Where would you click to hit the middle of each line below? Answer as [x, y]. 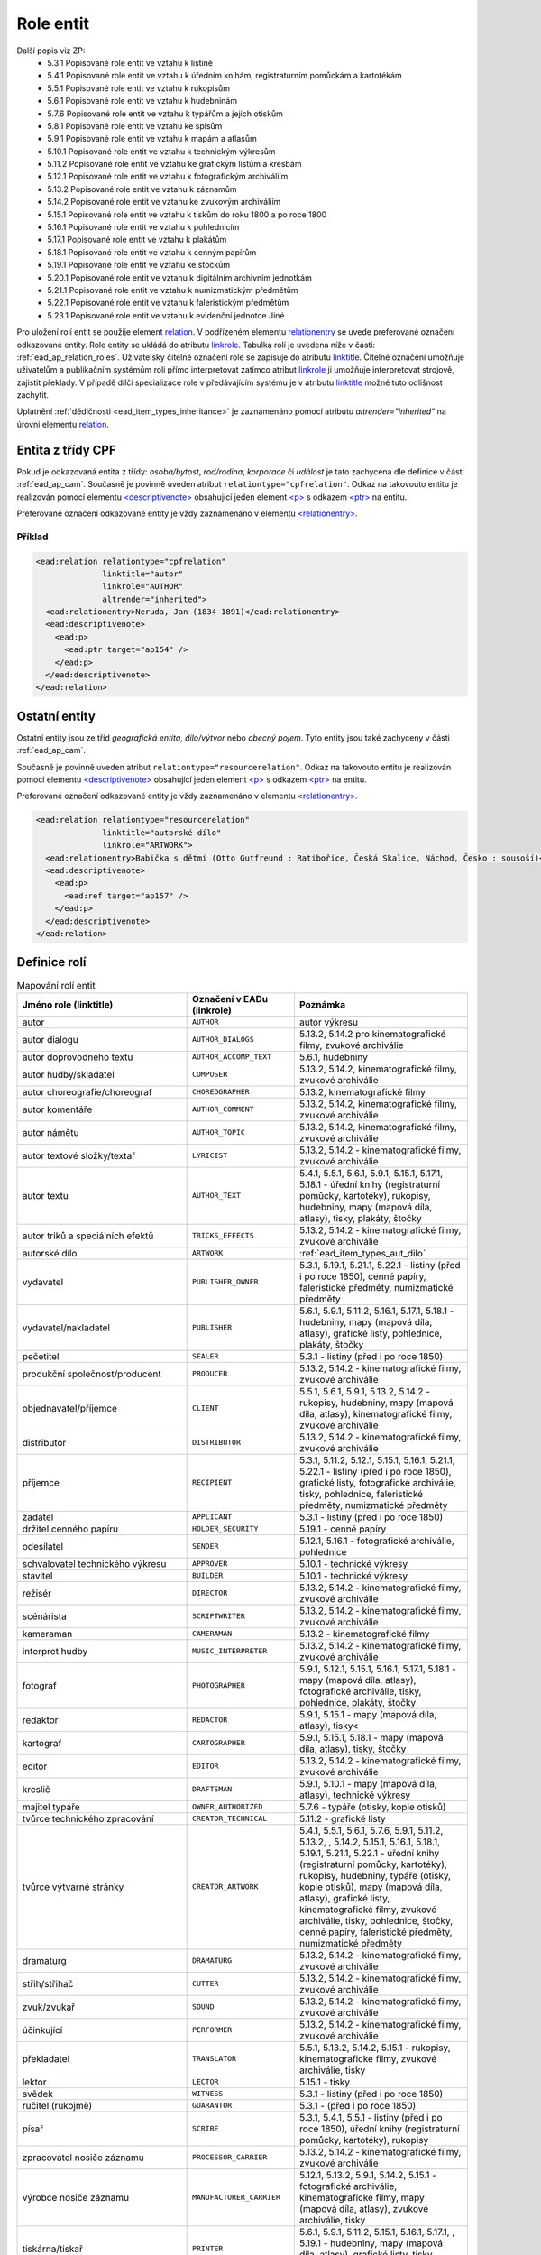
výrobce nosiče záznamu [76, 2197]
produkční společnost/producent [92, 1374]
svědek [38, 2094]
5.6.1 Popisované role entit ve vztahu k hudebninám [142, 101]
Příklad [32, 537]
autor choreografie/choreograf [87, 1091]
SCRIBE [205, 2129]
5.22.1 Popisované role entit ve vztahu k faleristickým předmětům [168, 303]
